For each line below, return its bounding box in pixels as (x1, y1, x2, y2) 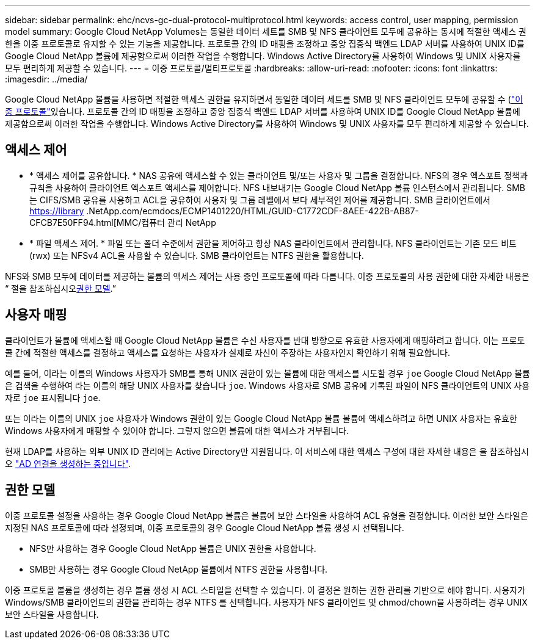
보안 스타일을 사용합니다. (5, 609, 99, 620)
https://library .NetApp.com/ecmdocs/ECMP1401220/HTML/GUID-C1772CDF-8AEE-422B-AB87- (29, 205, 419, 216)
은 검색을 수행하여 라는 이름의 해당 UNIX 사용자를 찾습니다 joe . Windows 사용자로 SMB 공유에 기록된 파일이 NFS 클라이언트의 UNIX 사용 (5, 380, 530, 391)
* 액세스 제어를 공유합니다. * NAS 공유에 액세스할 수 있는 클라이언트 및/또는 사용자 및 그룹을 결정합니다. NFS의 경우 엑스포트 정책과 (29, 170, 528, 181)
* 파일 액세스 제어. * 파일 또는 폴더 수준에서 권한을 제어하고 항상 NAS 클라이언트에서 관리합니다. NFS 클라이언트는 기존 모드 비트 (29, 237, 517, 248)
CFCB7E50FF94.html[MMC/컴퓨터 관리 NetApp (29, 217, 216, 228)
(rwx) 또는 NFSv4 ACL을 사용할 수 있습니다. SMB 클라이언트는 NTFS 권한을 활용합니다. (29, 250, 364, 261)
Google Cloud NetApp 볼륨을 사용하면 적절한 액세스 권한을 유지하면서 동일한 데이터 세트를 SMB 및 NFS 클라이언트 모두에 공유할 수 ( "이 (5, 94, 523, 104)
